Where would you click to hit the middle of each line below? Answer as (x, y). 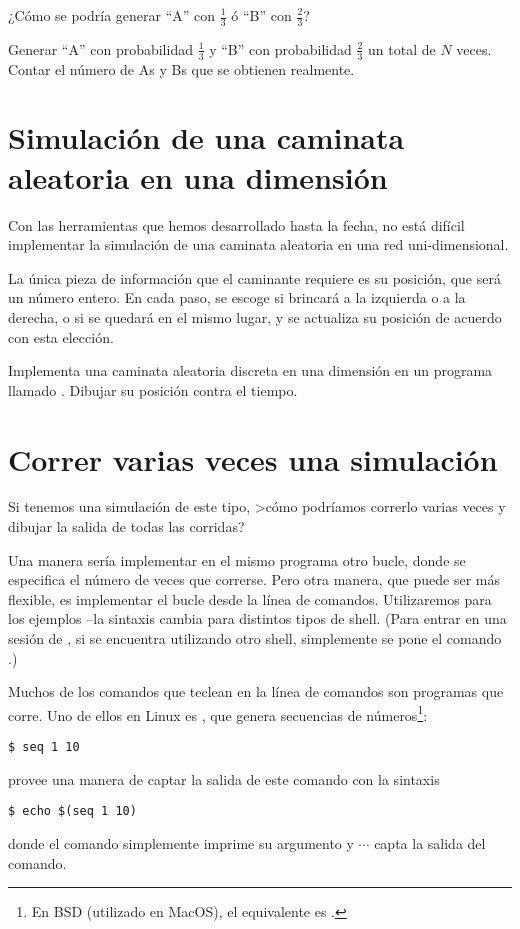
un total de (402, 48)
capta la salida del (430, 842)
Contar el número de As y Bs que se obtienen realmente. (181, 68)
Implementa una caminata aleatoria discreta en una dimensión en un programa (250, 370)
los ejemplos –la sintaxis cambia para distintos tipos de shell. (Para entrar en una (257, 618)
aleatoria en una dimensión (198, 176)
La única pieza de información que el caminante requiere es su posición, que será (254, 277)
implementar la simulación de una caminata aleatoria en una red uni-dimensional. (258, 244)
